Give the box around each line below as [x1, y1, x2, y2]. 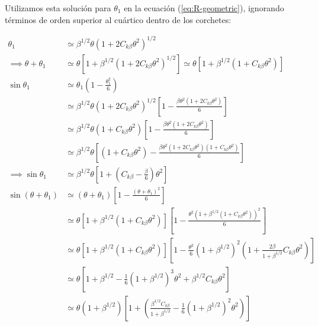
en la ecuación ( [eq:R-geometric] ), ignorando [124, 2, 284, 14]
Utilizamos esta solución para [5, 2, 111, 14]
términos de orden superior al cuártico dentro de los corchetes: [5, 13, 232, 25]
